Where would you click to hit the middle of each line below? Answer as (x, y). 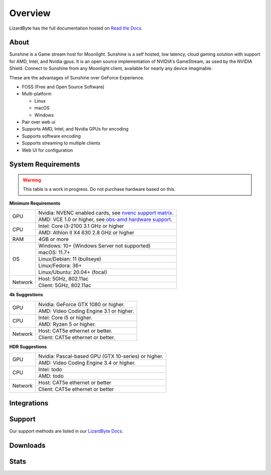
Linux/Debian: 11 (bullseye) (70, 259)
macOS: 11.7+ (54, 253)
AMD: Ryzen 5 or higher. (67, 324)
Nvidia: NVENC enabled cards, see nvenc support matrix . (106, 213)
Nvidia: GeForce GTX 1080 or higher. (82, 304)
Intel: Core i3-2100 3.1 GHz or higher (81, 226)
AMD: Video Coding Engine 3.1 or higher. (86, 311)
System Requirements (45, 164)
